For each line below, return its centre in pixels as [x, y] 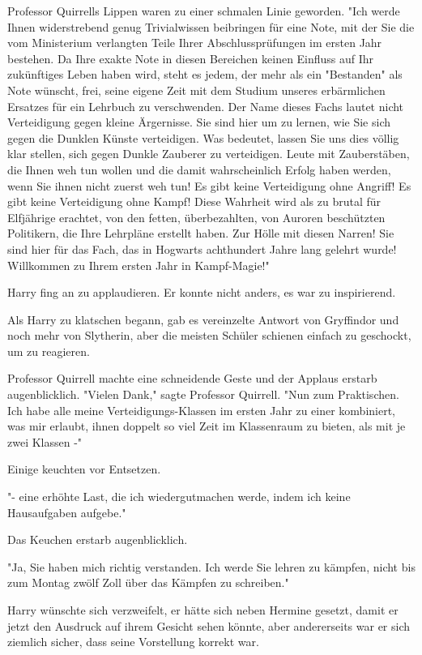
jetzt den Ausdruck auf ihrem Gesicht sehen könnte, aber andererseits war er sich [209, 625]
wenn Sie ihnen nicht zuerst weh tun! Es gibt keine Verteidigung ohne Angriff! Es [209, 185]
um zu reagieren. [49, 351]
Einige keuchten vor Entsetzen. [84, 469]
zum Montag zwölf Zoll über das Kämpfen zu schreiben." [148, 582]
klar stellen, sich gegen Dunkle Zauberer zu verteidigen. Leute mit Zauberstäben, [209, 154]
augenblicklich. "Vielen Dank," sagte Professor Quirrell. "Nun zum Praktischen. [203, 394]
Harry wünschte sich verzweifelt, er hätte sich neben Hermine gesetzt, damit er [203, 610]
